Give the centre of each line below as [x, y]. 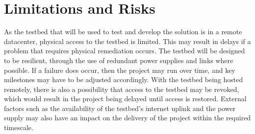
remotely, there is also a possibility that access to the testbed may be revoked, [122, 89]
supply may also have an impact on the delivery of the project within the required [127, 118]
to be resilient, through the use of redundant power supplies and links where [119, 60]
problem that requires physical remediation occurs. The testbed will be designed [125, 51]
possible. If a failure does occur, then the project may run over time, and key [120, 70]
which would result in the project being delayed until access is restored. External [125, 99]
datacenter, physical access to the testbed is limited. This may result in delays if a [127, 41]
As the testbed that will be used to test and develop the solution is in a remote [123, 32]
